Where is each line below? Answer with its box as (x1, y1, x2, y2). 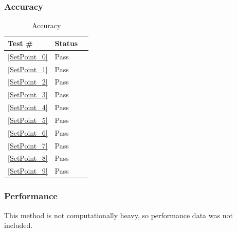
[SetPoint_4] (8, 102, 48, 113)
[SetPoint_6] (8, 127, 48, 138)
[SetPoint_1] (8, 64, 48, 74)
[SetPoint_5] (8, 114, 48, 125)
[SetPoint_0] (8, 51, 48, 61)
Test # (8, 37, 33, 48)
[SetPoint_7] (8, 140, 48, 151)
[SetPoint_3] (8, 89, 48, 100)
